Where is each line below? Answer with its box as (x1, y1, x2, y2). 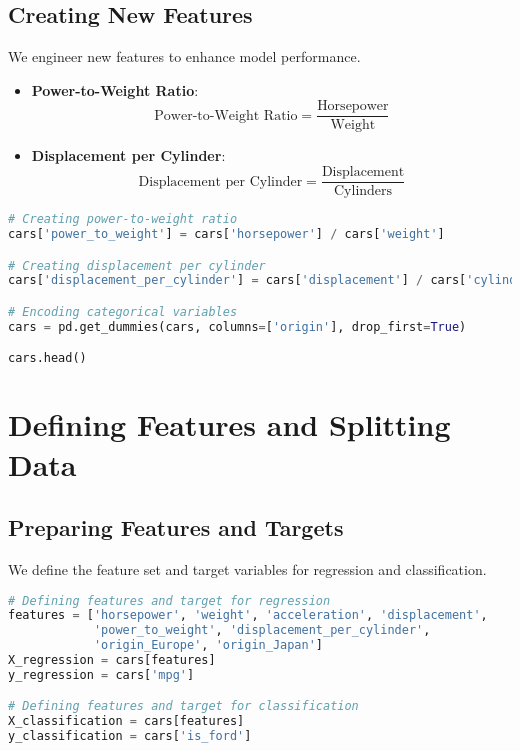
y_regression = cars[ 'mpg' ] (8, 667, 195, 682)
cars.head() (8, 351, 87, 366)
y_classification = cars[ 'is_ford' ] (8, 729, 252, 744)
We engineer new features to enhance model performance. (8, 46, 361, 67)
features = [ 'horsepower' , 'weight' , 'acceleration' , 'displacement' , (8, 608, 488, 623)
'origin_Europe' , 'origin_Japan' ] (93, 638, 324, 653)
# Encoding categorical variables (8, 304, 238, 319)
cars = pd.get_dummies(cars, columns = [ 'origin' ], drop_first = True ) (8, 319, 467, 334)
